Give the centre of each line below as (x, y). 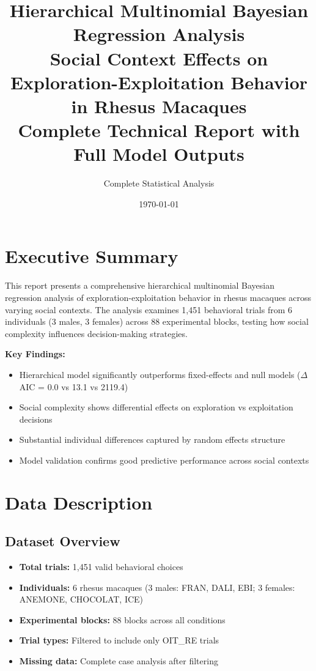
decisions (36, 419)
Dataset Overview (63, 541)
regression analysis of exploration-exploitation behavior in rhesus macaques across (158, 297)
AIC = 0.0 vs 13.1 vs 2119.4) (74, 386)
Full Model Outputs (159, 154)
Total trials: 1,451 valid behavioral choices (101, 567)
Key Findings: (35, 354)
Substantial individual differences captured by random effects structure (152, 439)
